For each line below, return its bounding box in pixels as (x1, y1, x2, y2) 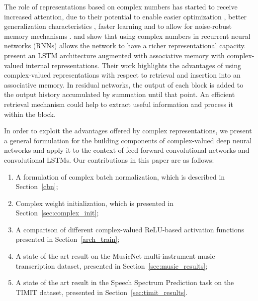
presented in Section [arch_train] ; (15, 234, 120, 244)
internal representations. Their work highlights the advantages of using (25, 60, 241, 70)
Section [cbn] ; (15, 181, 58, 192)
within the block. (4, 108, 56, 119)
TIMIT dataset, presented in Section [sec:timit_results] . (15, 287, 188, 297)
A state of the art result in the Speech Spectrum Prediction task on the (15, 277, 234, 288)
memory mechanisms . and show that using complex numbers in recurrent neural (4, 30, 251, 41)
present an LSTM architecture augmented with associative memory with (4, 50, 225, 60)
